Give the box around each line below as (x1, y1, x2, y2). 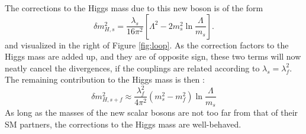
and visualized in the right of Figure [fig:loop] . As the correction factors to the (5, 38, 289, 51)
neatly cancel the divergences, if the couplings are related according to (5, 61, 260, 74)
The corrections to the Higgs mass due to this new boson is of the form (5, 2, 263, 14)
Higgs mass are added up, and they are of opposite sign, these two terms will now (5, 50, 301, 63)
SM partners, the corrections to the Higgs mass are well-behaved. (5, 117, 241, 130)
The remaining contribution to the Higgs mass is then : (5, 73, 205, 86)
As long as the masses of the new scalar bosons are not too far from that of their (5, 106, 298, 118)
